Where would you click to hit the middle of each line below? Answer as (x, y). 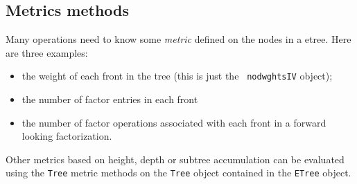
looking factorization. (67, 136)
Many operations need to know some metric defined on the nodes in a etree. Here (178, 39)
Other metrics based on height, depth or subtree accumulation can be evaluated (175, 159)
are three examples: (47, 52)
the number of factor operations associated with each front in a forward (174, 122)
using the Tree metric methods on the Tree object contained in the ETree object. (178, 173)
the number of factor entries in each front (110, 99)
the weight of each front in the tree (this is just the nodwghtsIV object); (177, 76)
